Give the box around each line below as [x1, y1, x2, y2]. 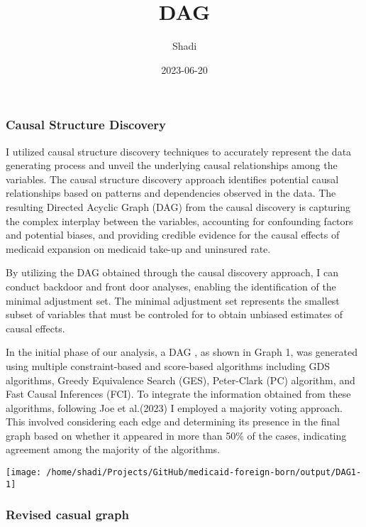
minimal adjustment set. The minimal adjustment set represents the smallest [6, 293, 340, 308]
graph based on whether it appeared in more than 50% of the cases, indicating [6, 428, 347, 442]
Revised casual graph [6, 506, 129, 523]
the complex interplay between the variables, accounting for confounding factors [6, 213, 353, 228]
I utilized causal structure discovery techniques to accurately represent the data [6, 143, 352, 158]
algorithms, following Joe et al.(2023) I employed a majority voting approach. [6, 400, 343, 415]
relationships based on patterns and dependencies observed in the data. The [6, 185, 336, 200]
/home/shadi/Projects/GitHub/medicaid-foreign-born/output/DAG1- [46, 467, 362, 478]
